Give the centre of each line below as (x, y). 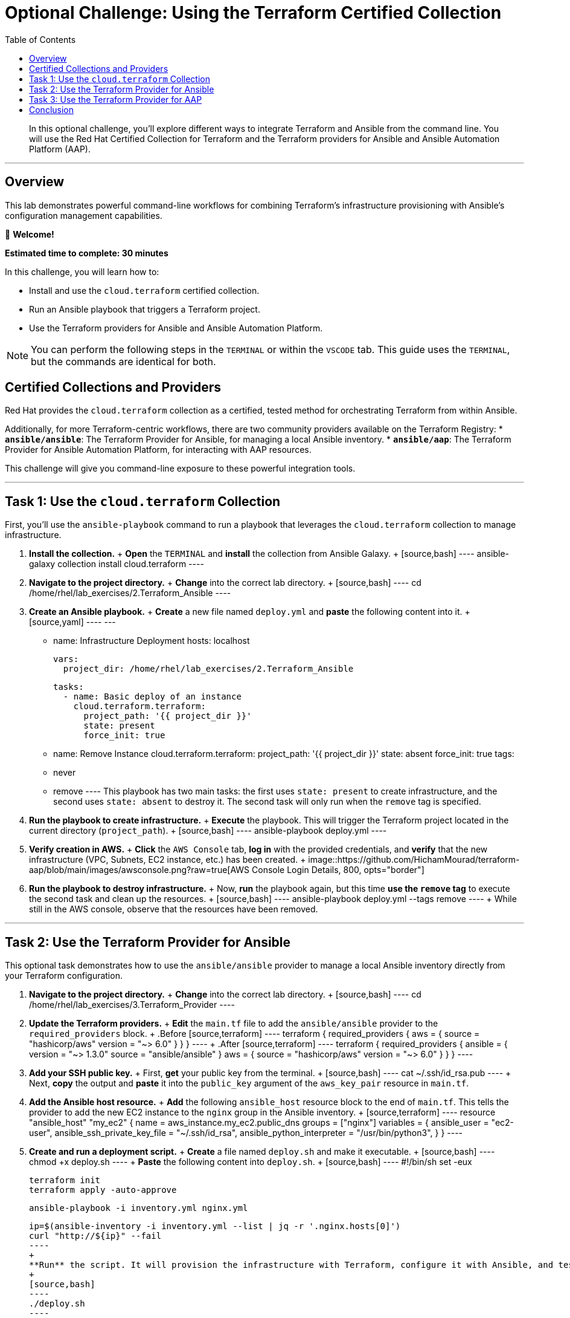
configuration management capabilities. (84, 215)
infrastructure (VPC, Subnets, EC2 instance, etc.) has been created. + (168, 860)
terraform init (65, 1180)
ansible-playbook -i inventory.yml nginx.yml (139, 1208)
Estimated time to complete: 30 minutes (87, 253)
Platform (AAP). (60, 149)
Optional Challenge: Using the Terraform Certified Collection (253, 13)
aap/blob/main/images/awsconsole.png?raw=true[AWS (139, 870)
